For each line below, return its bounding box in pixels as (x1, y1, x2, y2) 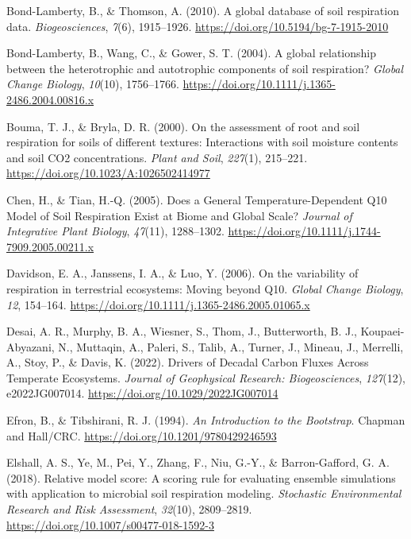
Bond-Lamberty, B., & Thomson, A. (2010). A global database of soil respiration (6, 2, 399, 18)
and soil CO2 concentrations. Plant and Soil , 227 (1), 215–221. (6, 149, 308, 165)
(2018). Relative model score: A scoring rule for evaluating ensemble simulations (6, 469, 396, 486)
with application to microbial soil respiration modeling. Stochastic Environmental (6, 485, 401, 502)
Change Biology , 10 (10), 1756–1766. (6, 76, 179, 92)
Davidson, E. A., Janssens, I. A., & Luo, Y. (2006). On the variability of (6, 265, 359, 281)
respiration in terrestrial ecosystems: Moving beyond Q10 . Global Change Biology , (6, 280, 404, 297)
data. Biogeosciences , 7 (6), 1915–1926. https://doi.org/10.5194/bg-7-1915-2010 (6, 17, 389, 34)
